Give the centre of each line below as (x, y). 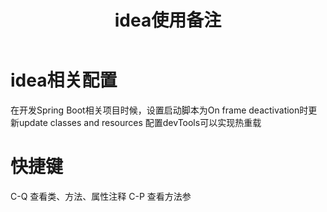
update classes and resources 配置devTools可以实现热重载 (140, 122)
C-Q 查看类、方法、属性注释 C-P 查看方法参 (101, 196)
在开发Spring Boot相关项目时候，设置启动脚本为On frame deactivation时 (159, 110)
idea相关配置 (64, 80)
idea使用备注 (168, 20)
